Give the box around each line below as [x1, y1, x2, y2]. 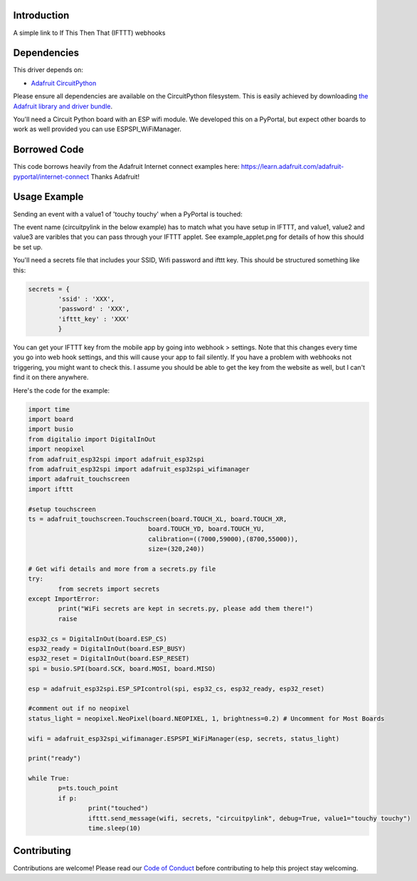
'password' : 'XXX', [58, 305, 130, 313]
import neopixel [28, 445, 85, 453]
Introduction [13, 9, 70, 21]
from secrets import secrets [58, 584, 160, 593]
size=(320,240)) [148, 545, 205, 553]
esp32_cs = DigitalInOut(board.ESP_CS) [28, 634, 167, 643]
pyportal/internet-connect [13, 172, 90, 181]
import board [28, 416, 74, 423]
